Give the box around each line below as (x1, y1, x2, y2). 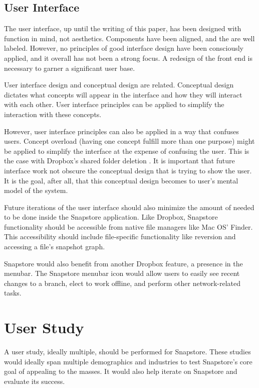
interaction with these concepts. (4, 109, 102, 119)
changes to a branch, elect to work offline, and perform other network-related (4, 277, 241, 288)
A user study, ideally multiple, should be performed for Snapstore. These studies (4, 346, 251, 357)
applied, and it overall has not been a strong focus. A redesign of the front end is (4, 52, 253, 63)
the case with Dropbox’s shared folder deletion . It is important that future (4, 155, 235, 166)
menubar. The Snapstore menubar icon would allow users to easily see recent (4, 268, 240, 278)
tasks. (4, 287, 22, 298)
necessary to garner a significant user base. (4, 62, 135, 73)
